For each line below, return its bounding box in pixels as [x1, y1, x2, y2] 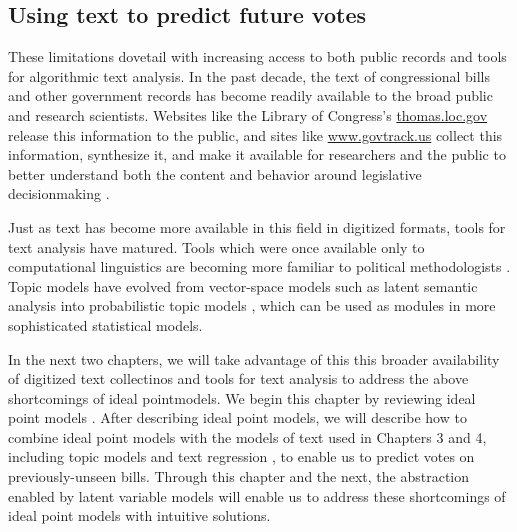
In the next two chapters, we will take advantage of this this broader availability [8, 348, 500, 369]
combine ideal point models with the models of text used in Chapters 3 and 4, [8, 426, 487, 447]
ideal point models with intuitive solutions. [8, 505, 271, 526]
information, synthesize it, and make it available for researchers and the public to [8, 144, 506, 165]
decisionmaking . [8, 183, 110, 204]
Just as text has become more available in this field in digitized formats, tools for [8, 216, 506, 237]
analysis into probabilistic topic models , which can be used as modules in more [8, 295, 496, 316]
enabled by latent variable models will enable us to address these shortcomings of [8, 485, 506, 506]
